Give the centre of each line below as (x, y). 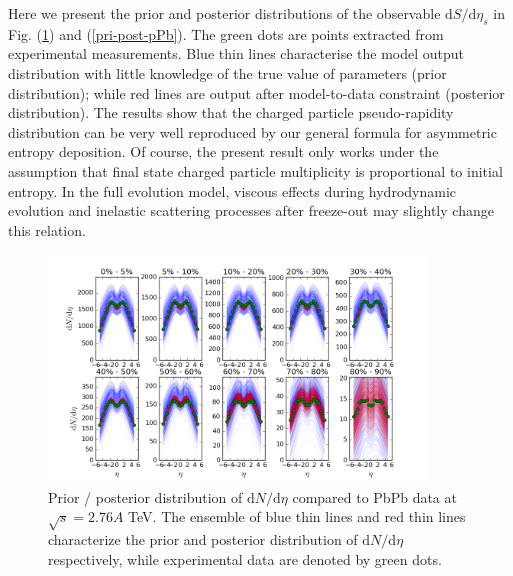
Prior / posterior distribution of (145, 496)
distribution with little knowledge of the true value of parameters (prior (227, 72)
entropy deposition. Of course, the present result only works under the (223, 151)
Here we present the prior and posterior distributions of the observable (224, 13)
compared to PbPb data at (374, 496)
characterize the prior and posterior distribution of (203, 539)
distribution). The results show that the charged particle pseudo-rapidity (231, 112)
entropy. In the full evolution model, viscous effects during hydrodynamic (232, 190)
